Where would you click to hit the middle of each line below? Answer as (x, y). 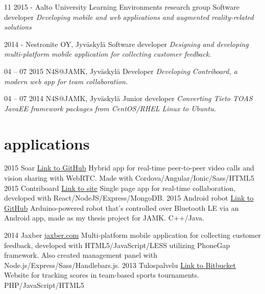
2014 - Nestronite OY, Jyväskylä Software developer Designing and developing (126, 44)
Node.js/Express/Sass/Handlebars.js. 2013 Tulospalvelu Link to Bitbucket (120, 265)
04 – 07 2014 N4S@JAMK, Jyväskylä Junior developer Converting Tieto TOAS (128, 98)
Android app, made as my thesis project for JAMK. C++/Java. (104, 218)
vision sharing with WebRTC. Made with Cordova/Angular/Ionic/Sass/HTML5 (129, 178)
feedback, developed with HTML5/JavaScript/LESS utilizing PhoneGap (117, 245)
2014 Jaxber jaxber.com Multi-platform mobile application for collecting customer (132, 235)
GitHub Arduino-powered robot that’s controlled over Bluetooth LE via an (122, 207)
